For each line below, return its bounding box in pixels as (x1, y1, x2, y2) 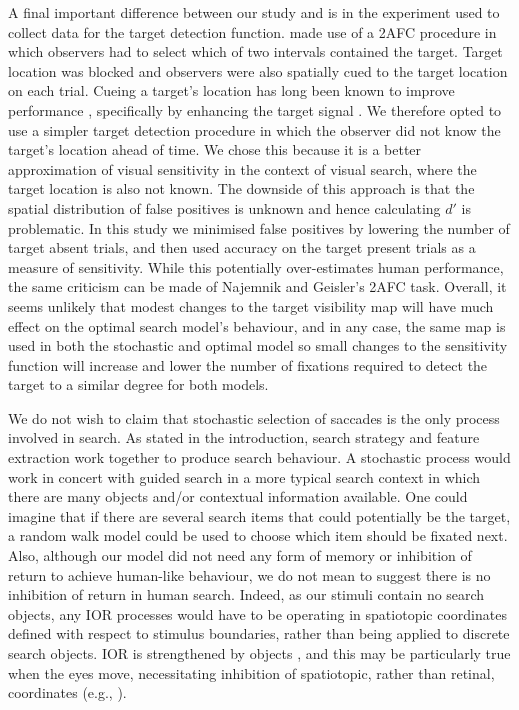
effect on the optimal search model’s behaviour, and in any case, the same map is (8, 315, 506, 336)
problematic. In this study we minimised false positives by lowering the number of (8, 217, 510, 238)
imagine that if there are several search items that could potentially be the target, (8, 505, 511, 526)
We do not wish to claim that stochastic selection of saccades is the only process (8, 407, 500, 428)
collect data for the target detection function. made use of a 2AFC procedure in (8, 21, 497, 42)
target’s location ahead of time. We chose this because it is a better (8, 139, 422, 160)
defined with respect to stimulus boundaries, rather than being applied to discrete (8, 623, 510, 644)
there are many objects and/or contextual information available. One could (8, 486, 468, 507)
